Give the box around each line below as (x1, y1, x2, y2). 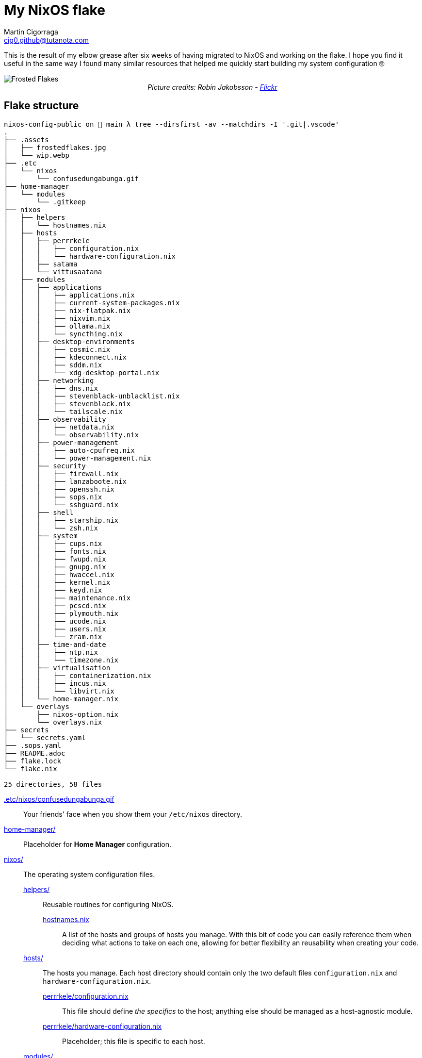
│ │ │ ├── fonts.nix (4, 547, 106, 555)
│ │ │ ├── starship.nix (4, 516, 119, 524)
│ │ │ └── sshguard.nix (4, 500, 119, 509)
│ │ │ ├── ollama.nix (4, 322, 111, 330)
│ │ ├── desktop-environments (4, 337, 135, 346)
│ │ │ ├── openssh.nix (4, 485, 114, 493)
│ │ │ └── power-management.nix (4, 454, 151, 462)
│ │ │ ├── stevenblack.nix (4, 399, 131, 408)
